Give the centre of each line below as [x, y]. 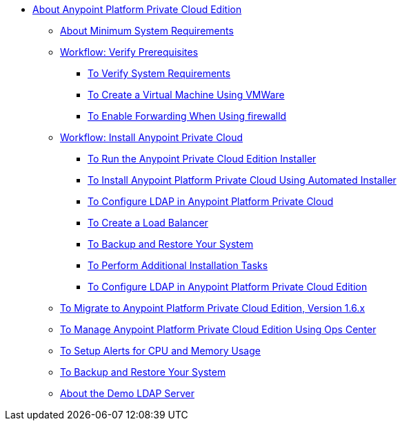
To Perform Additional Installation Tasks [178, 265]
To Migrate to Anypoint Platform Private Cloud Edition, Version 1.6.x [213, 308]
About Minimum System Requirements [147, 31]
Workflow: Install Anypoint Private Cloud [151, 137]
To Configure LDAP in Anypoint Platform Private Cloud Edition [228, 287]
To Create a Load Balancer [148, 223]
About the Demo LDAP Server [127, 393]
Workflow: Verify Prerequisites [129, 52]
